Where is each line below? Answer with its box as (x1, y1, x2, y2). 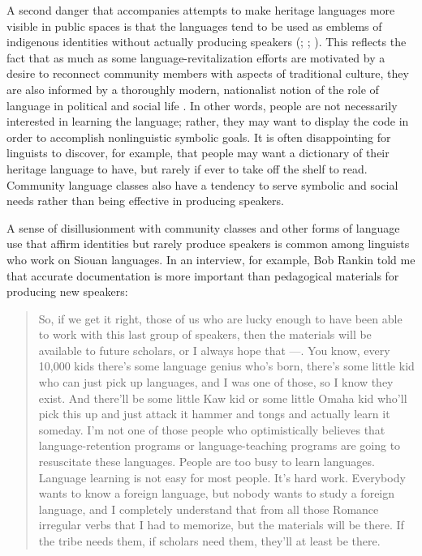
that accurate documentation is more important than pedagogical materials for (6, 267, 399, 284)
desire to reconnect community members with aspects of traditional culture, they (6, 65, 409, 82)
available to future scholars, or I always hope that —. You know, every (38, 341, 390, 358)
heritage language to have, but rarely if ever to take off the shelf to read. (6, 160, 368, 177)
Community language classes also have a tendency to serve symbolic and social (6, 176, 398, 193)
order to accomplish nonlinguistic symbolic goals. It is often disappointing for (6, 128, 391, 145)
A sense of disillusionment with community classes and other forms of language (6, 219, 400, 236)
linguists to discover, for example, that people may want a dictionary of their (6, 144, 390, 161)
